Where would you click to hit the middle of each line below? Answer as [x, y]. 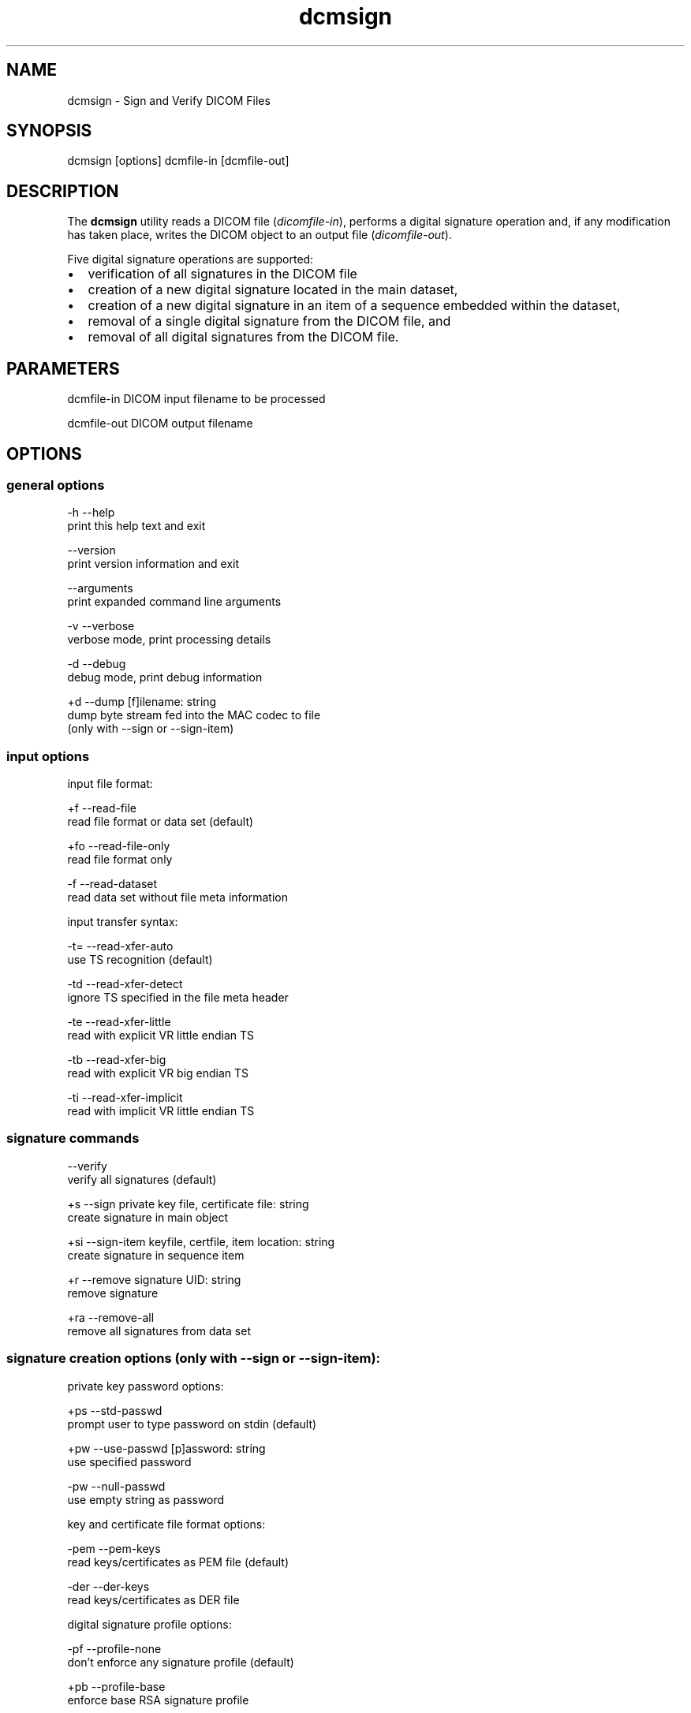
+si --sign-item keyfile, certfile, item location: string [201, 1241]
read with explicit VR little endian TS [161, 1036]
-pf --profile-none [114, 1648]
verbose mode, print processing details [169, 640]
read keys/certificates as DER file [153, 1599]
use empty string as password [146, 1499]
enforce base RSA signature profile [158, 1700]
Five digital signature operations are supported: [190, 259]
